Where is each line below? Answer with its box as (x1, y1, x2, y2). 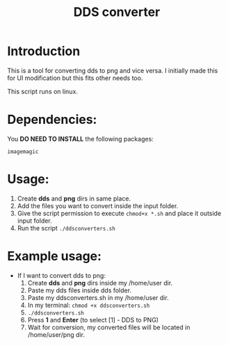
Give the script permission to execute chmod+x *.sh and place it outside (17, 209, 222, 217)
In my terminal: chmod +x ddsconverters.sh (27, 301, 150, 309)
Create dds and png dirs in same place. (17, 194, 131, 203)
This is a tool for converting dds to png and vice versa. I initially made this (7, 66, 218, 74)
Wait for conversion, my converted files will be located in (27, 323, 190, 331)
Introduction (7, 43, 81, 59)
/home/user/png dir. (27, 330, 85, 338)
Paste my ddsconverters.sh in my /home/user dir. (27, 293, 169, 301)
